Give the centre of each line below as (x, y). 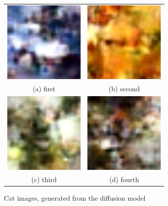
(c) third (44, 179)
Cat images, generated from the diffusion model (75, 197)
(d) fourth (124, 179)
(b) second (124, 88)
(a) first (44, 88)
